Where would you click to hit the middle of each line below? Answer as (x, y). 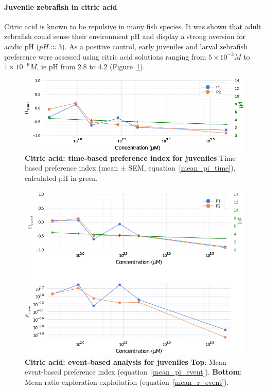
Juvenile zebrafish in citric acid (61, 6)
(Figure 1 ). (127, 67)
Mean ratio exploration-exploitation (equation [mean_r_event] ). (127, 382)
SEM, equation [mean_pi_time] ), (182, 168)
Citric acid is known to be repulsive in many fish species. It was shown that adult (133, 26)
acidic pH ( (22, 46)
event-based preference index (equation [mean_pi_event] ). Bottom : (133, 372)
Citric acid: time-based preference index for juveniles (121, 157)
